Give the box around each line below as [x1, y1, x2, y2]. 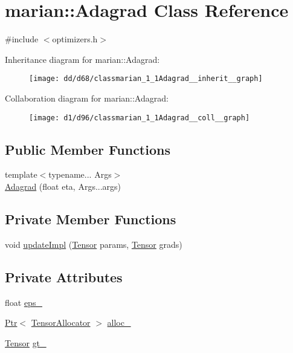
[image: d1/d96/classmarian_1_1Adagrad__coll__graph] [29, 113, 250, 122]
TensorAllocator [31, 316, 91, 329]
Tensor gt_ [5, 336, 47, 349]
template [5, 168, 37, 181]
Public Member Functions [5, 140, 170, 158]
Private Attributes [5, 267, 123, 286]
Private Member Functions [5, 210, 176, 228]
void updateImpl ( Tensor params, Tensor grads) [5, 238, 182, 250]
